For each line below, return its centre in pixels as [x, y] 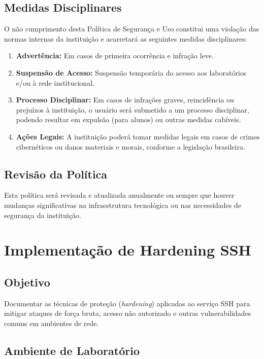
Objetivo [27, 282]
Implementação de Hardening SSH [128, 250]
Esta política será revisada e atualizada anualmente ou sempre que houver [119, 195]
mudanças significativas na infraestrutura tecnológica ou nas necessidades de [123, 205]
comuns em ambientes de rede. [52, 323]
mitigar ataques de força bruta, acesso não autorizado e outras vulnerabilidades [128, 313]
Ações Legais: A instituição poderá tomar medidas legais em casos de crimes [138, 136]
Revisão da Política [56, 174]
